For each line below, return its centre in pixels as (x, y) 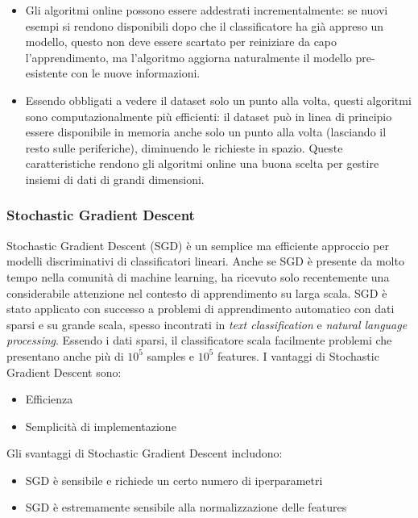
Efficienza (49, 399)
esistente (46, 73)
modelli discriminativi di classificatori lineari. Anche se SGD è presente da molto (205, 261)
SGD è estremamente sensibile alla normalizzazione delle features (186, 507)
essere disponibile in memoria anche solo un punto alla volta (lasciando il (206, 132)
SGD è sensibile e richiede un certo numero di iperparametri (174, 480)
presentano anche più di (65, 355)
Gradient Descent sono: (64, 372)
